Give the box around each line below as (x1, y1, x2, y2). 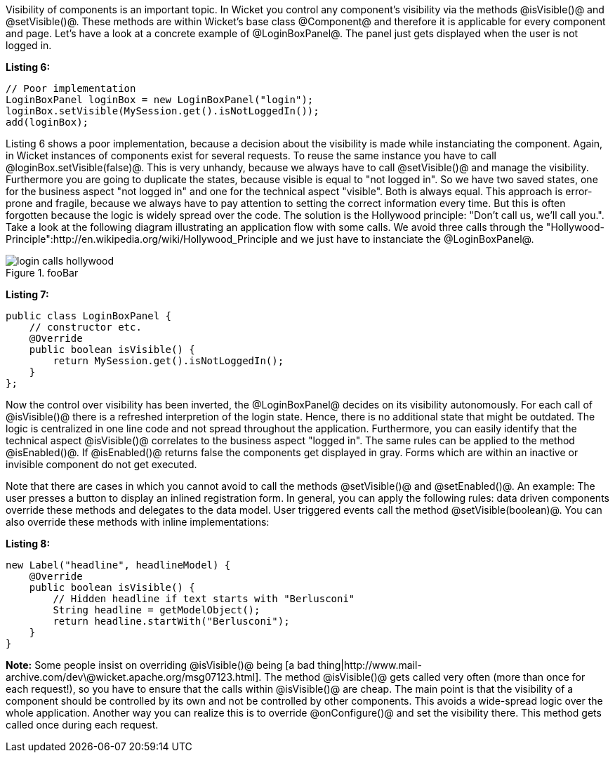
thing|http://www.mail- (317, 659, 422, 671)
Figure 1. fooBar (6, 267, 79, 279)
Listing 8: (6, 538, 51, 550)
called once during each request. (6, 719, 159, 731)
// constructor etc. (29, 321, 142, 333)
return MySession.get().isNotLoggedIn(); (53, 355, 284, 366)
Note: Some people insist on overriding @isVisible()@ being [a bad (6, 659, 315, 671)
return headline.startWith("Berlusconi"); (53, 616, 290, 627)
